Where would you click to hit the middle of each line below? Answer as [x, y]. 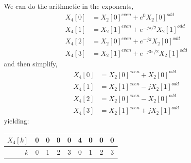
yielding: [17, 121]
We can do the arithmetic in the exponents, [69, 6]
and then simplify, [31, 63]
